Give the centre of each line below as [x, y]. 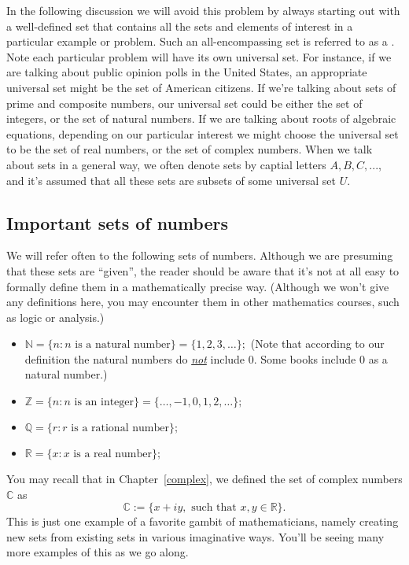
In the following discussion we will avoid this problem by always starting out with [203, 10]
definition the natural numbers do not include [135, 358]
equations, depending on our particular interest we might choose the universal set [203, 133]
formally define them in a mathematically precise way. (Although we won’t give [198, 286]
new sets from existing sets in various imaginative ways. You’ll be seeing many [195, 536]
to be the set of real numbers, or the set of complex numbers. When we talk [190, 149]
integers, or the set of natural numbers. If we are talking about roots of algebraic [201, 118]
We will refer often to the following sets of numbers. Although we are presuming [200, 255]
